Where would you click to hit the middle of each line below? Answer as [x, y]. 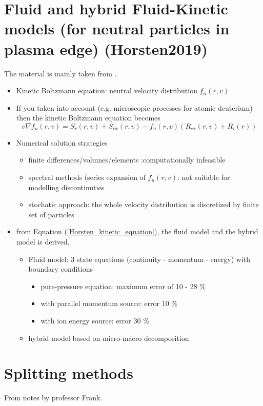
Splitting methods [69, 373]
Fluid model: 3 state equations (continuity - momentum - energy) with [139, 259]
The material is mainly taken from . [60, 73]
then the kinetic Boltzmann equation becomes [88, 118]
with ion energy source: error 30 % [95, 320]
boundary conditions [60, 269]
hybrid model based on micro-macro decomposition [109, 338]
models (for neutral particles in [117, 28]
